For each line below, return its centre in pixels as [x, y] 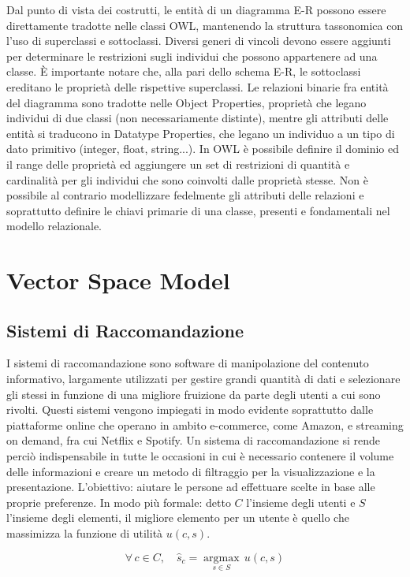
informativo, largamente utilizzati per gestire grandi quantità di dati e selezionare [203, 379]
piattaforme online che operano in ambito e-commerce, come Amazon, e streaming [205, 424]
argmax [222, 558]
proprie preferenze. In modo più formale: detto [119, 502]
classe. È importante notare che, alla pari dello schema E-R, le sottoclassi [184, 71]
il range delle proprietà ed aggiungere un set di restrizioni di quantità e [178, 164]
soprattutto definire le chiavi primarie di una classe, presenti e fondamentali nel [198, 210]
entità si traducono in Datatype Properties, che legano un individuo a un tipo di [201, 133]
